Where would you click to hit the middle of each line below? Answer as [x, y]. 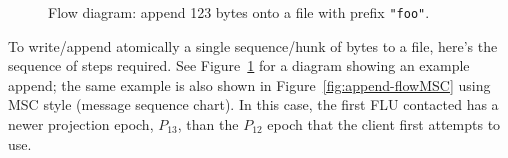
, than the [208, 124]
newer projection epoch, [81, 124]
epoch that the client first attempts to [384, 124]
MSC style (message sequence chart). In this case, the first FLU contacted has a [253, 104]
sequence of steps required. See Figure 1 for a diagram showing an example [239, 65]
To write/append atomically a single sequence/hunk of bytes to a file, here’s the [253, 45]
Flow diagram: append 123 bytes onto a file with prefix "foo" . [239, 12]
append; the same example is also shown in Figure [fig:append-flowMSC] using [249, 84]
